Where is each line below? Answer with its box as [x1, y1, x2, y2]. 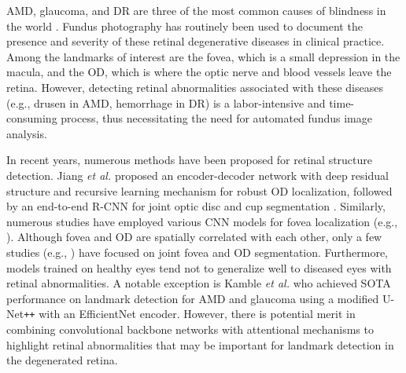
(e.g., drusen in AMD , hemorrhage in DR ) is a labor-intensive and [6, 94, 326, 111]
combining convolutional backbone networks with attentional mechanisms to [6, 320, 374, 337]
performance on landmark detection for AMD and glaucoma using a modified [6, 290, 379, 306]
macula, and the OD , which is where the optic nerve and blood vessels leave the [6, 64, 392, 80]
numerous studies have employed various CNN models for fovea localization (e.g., [6, 213, 398, 229]
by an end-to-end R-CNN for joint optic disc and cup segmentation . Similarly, [6, 198, 386, 214]
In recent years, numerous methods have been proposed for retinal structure [6, 152, 373, 168]
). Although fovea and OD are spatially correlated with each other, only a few [6, 229, 382, 245]
